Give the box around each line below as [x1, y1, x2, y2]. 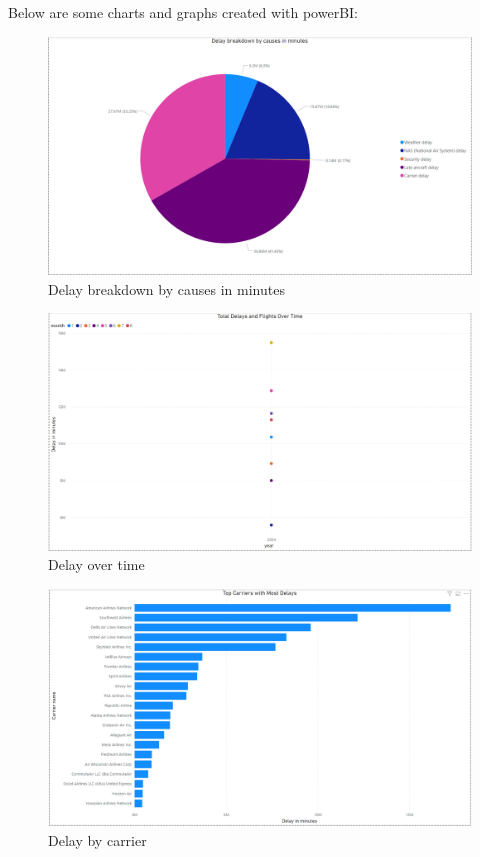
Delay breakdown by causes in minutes [48, 278, 285, 299]
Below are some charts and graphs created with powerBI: [8, 2, 358, 22]
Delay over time [48, 554, 145, 575]
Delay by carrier [48, 829, 147, 850]
